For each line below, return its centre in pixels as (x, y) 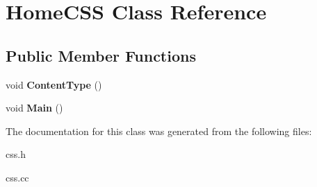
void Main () (34, 108)
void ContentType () (54, 84)
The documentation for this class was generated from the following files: (159, 131)
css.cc (17, 177)
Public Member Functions (101, 55)
